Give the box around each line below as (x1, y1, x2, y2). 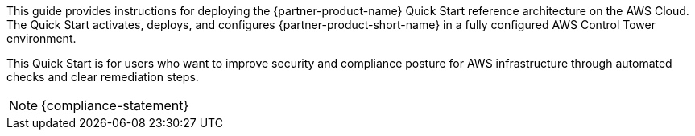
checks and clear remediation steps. (6, 70, 199, 84)
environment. (6, 31, 77, 45)
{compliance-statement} (41, 97, 189, 113)
